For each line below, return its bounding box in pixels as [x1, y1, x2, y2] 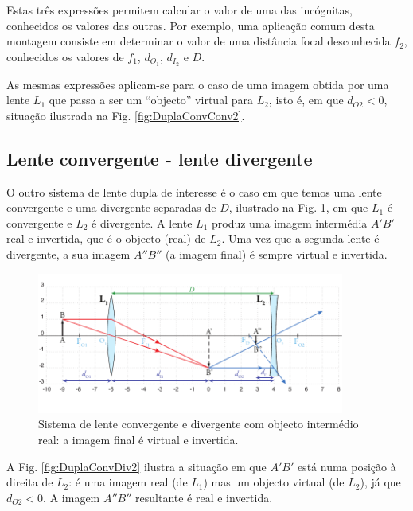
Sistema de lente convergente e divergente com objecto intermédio [38, 415, 359, 432]
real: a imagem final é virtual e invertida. [38, 431, 239, 447]
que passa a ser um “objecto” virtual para [49, 92, 253, 108]
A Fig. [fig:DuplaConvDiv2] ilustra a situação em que [6, 458, 267, 474]
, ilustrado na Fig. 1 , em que [228, 199, 368, 216]
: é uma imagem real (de [68, 474, 188, 490]
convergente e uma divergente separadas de [6, 199, 216, 216]
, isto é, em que [268, 92, 344, 108]
